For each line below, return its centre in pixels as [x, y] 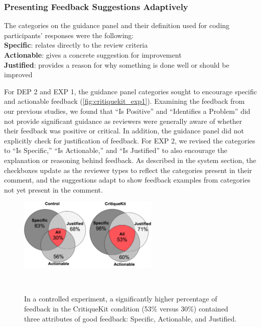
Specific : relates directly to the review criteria [76, 45]
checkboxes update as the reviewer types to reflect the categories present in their [128, 170]
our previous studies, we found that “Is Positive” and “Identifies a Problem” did [127, 111]
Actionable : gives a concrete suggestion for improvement [93, 55]
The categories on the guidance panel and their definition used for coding [117, 25]
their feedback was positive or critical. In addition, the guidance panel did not [124, 131]
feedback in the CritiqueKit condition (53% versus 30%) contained [126, 308]
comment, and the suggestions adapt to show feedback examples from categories [127, 180]
